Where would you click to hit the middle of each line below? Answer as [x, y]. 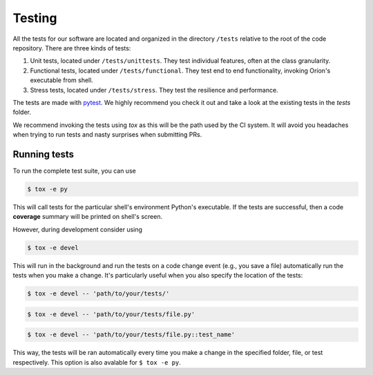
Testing [35, 18]
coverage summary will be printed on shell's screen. [87, 217]
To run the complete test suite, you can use [74, 171]
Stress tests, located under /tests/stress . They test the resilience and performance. [154, 90]
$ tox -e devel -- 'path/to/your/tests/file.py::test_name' [131, 335]
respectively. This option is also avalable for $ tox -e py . [97, 362]
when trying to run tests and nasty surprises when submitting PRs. [107, 135]
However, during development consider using [78, 229]
